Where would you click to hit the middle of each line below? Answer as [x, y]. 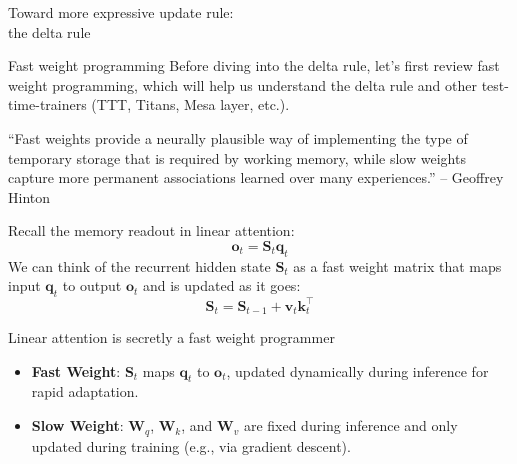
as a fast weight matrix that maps [397, 265]
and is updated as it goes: [221, 285]
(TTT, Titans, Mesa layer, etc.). [190, 104]
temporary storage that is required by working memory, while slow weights [237, 157]
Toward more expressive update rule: [121, 12]
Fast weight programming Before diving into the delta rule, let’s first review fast [254, 65]
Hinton [29, 196]
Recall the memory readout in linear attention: [151, 230]
